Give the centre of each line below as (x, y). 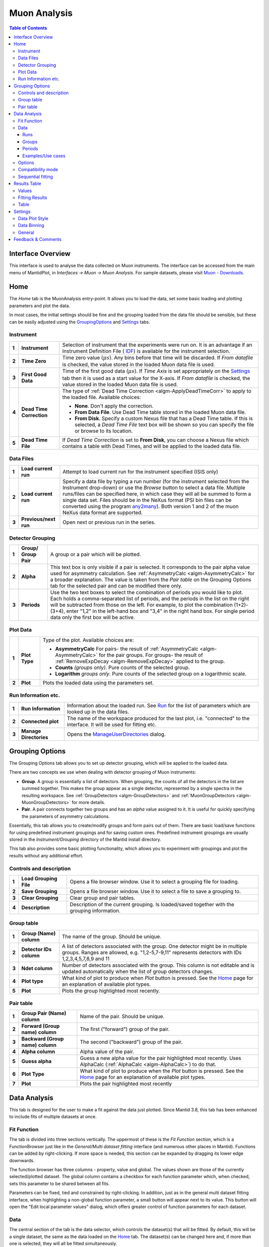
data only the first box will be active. (93, 618)
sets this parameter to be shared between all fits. (59, 1183)
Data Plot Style (33, 218)
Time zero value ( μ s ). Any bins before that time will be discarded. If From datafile (158, 358)
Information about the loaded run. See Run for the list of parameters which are (159, 705)
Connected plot (40, 721)
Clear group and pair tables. (103, 898)
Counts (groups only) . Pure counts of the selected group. (123, 667)
